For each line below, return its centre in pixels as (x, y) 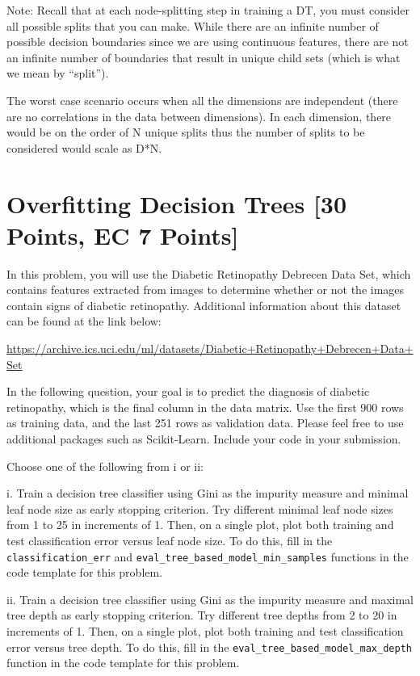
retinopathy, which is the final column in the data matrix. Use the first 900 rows (205, 407)
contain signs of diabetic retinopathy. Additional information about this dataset (204, 305)
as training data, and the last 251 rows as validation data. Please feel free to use (205, 423)
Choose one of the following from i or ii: (105, 466)
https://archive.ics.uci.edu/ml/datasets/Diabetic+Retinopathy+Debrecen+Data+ (210, 348)
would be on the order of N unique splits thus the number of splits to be (186, 132)
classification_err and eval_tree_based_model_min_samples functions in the (208, 556)
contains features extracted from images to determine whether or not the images (206, 290)
